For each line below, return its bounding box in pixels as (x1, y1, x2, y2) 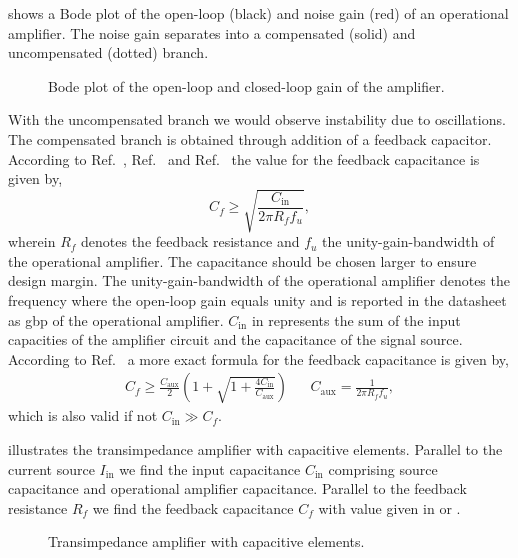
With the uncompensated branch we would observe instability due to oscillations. (8, 109, 506, 130)
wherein (8, 231, 56, 252)
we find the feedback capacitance (92, 497, 294, 518)
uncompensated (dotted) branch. (8, 42, 209, 63)
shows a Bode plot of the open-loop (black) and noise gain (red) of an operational (8, 3, 509, 23)
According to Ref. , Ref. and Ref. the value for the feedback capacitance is (8, 148, 480, 169)
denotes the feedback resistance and (81, 231, 300, 252)
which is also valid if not (8, 405, 158, 426)
